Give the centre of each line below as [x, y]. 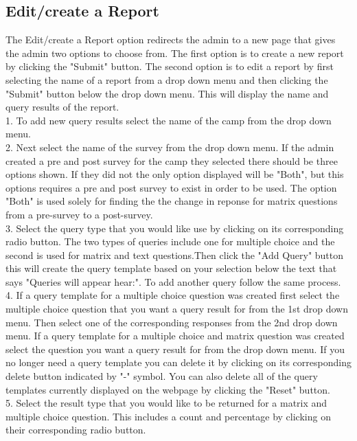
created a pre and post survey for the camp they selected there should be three [172, 160]
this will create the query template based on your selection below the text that [171, 268]
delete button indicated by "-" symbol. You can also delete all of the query [162, 376]
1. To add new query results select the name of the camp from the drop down [169, 120]
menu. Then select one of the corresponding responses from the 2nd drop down [172, 322]
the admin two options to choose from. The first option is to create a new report [175, 53]
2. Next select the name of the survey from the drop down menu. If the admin [170, 147]
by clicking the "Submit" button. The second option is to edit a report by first [170, 66]
